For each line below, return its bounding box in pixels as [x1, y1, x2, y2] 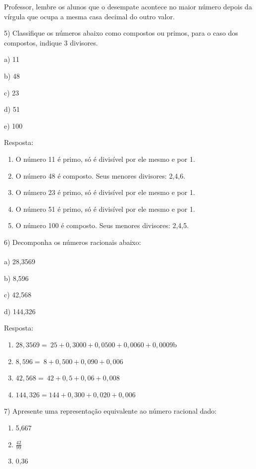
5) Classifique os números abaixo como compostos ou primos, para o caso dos [4, 28, 238, 38]
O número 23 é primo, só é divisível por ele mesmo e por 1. [15, 187, 195, 197]
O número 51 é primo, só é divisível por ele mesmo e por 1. [15, 203, 195, 214]
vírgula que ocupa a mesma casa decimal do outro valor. [4, 11, 175, 21]
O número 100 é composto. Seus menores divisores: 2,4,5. [15, 220, 189, 231]
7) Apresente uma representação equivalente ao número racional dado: [4, 406, 217, 416]
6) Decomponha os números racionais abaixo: [4, 236, 141, 247]
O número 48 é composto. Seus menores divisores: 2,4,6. [15, 170, 186, 181]
